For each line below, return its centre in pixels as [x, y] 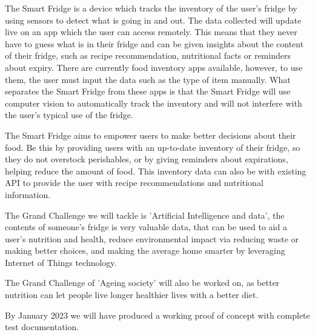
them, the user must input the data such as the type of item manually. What [148, 79]
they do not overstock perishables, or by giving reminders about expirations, [147, 159]
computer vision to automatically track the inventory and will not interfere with [154, 103]
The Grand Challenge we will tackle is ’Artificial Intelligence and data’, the [145, 215]
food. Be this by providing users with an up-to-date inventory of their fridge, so [153, 147]
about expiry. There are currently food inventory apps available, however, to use [154, 67]
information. [28, 194]
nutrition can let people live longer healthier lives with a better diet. [132, 295]
